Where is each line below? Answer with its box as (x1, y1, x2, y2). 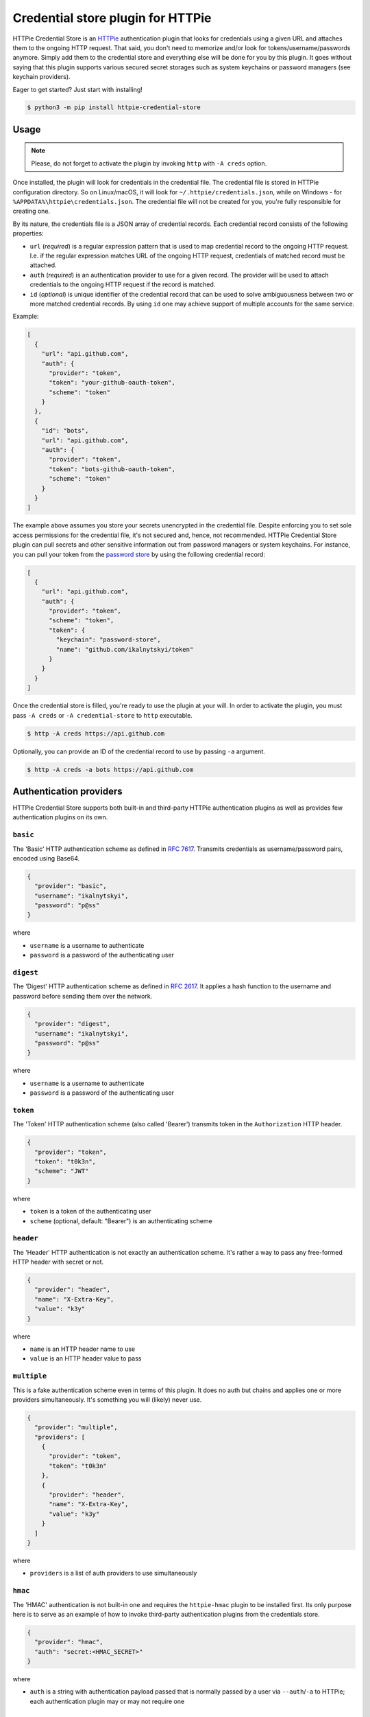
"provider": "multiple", (34, 1424, 118, 1431)
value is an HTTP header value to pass (29, 1354, 142, 1363)
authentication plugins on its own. (12, 813, 108, 821)
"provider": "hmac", (34, 1638, 103, 1646)
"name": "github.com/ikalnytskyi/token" (56, 646, 194, 653)
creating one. (12, 207, 51, 216)
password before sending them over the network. (12, 992, 153, 1000)
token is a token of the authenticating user (29, 1207, 151, 1216)
